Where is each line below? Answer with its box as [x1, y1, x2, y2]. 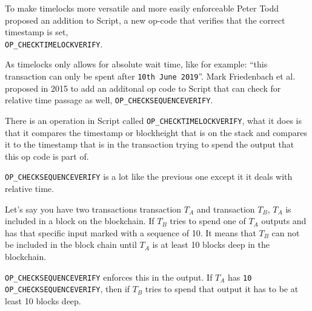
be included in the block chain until [5, 238, 137, 251]
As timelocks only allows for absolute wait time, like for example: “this [5, 58, 268, 70]
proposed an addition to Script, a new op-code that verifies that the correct [5, 13, 285, 26]
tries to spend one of [170, 214, 246, 227]
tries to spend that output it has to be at [145, 282, 299, 295]
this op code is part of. [5, 149, 89, 162]
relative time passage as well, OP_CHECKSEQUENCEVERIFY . [5, 94, 213, 106]
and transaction [196, 202, 255, 215]
